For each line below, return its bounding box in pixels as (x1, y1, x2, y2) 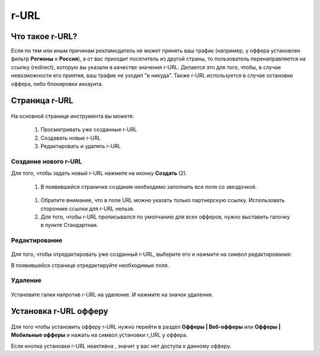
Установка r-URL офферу (11, 306, 108, 316)
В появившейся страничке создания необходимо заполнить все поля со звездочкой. (40, 183, 257, 190)
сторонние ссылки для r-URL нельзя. (40, 205, 135, 212)
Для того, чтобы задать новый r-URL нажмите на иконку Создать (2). (11, 169, 188, 177)
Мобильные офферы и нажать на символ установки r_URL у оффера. (11, 332, 188, 339)
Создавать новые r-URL (40, 134, 101, 142)
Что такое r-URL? (11, 31, 78, 41)
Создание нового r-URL (11, 157, 82, 165)
